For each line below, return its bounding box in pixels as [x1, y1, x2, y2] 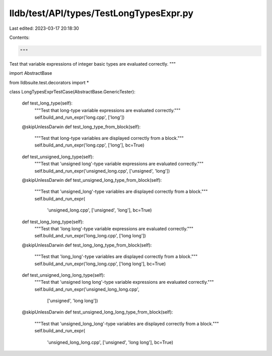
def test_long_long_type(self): [22, 219, 84, 225]
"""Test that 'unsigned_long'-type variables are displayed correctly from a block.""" [34, 188, 208, 194]
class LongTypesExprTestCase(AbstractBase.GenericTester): [9, 89, 135, 95]
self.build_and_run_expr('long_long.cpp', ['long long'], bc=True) [34, 261, 166, 267]
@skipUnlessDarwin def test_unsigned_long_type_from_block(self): [22, 177, 162, 183]
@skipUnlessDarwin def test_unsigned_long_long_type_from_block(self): [22, 309, 173, 315]
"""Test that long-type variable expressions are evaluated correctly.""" [34, 107, 181, 113]
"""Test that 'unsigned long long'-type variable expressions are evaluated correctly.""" [34, 279, 214, 285]
